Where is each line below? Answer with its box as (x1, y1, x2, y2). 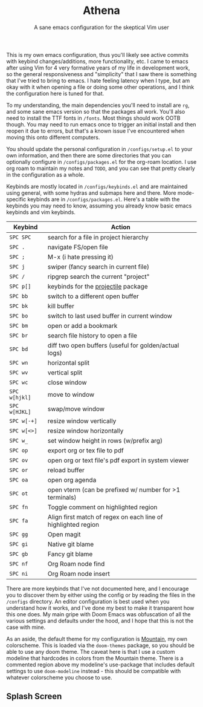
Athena (82, 4, 121, 18)
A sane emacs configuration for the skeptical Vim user (34, 24, 169, 31)
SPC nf (9, 560, 28, 567)
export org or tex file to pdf (47, 446, 124, 454)
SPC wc (9, 379, 28, 386)
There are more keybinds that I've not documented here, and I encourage (6, 585, 189, 592)
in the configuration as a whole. (6, 171, 85, 178)
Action (111, 223, 131, 231)
